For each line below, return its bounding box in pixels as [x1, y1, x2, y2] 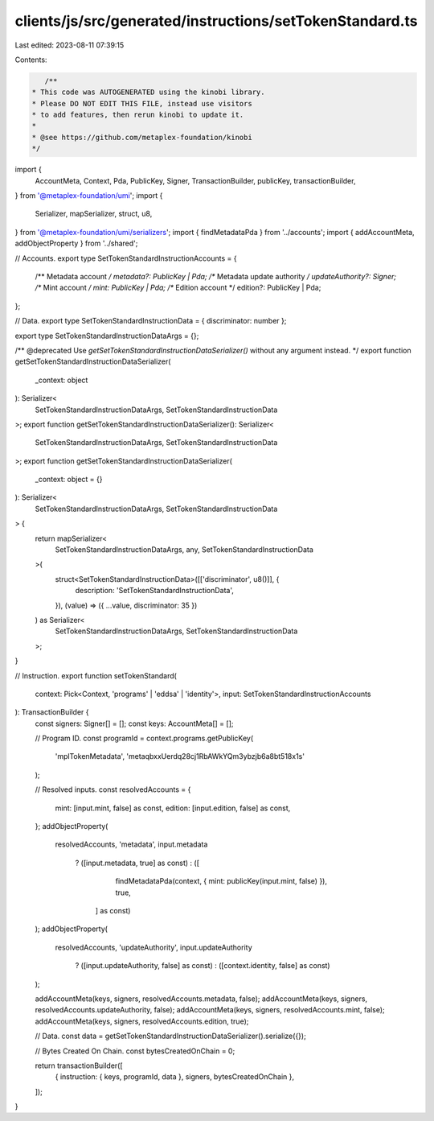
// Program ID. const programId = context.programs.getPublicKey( [35, 733, 254, 744]
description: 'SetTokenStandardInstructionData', [75, 586, 235, 596]
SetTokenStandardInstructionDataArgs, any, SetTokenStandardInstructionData [55, 545, 313, 554]
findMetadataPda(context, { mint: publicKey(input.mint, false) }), [115, 876, 328, 886]
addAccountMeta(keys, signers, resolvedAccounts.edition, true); [35, 1016, 249, 1026]
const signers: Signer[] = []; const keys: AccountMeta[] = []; [35, 719, 234, 728]
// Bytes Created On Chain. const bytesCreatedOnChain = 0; [35, 1046, 235, 1056]
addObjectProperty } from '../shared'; [14, 238, 138, 249]
